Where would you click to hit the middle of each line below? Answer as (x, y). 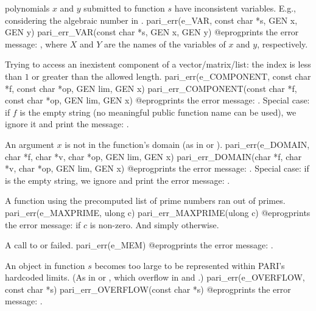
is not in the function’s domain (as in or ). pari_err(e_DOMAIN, (187, 144)
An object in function (45, 265)
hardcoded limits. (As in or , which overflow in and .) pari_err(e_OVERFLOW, (155, 277)
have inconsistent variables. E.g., (235, 8)
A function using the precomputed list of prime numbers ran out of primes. (145, 201)
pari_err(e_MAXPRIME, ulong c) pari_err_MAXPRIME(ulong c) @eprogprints (158, 212)
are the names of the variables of (165, 44)
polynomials (27, 8)
